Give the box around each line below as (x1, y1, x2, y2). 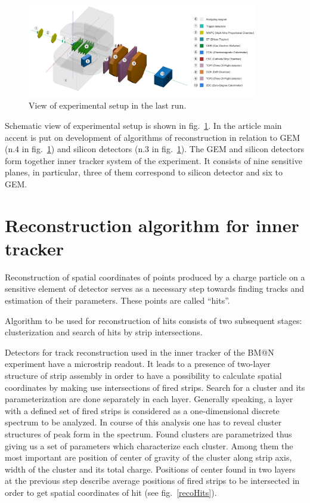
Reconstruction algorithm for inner (5, 212, 299, 237)
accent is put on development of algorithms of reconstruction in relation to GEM (5, 131, 300, 143)
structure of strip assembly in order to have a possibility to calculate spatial (5, 369, 282, 381)
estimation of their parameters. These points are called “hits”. (5, 294, 230, 307)
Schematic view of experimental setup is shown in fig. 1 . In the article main (5, 119, 282, 131)
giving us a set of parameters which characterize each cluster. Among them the (5, 439, 293, 452)
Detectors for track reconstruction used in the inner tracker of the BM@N (5, 345, 274, 358)
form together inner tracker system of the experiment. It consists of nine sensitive (5, 154, 302, 166)
